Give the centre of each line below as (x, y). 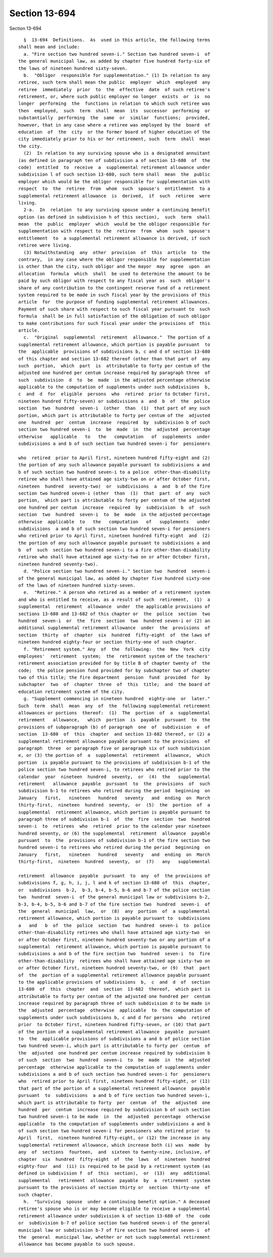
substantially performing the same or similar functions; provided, (114, 118)
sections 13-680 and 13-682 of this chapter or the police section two (114, 614)
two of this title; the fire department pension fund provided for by (114, 678)
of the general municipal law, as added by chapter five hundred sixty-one (114, 578)
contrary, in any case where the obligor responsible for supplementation (114, 260)
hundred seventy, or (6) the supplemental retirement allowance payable (114, 833)
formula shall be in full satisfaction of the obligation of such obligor (114, 316)
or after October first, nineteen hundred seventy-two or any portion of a (114, 940)
